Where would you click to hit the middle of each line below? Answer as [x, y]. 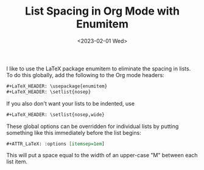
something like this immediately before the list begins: [74, 132]
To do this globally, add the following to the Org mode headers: [85, 75]
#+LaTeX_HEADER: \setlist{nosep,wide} [55, 114]
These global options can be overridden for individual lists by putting [93, 126]
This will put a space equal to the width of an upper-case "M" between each [102, 155]
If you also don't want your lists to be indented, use [71, 103]
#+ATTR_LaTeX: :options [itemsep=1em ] [55, 144]
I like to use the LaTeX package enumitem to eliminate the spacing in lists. [99, 69]
